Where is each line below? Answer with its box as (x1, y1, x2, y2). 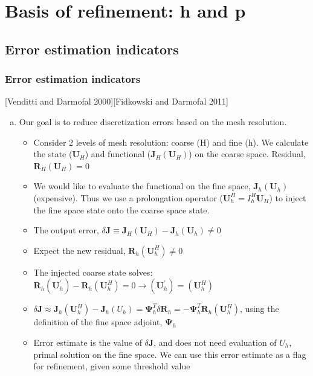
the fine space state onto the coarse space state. (33, 203, 210, 216)
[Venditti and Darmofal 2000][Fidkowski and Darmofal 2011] (5, 95, 228, 108)
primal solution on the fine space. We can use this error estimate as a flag (33, 348, 306, 360)
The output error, (33, 224, 99, 236)
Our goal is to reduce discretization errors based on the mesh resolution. (19, 115, 287, 128)
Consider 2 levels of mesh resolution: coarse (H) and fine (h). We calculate (33, 135, 309, 148)
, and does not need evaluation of (153, 335, 277, 348)
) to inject (269, 191, 306, 204)
